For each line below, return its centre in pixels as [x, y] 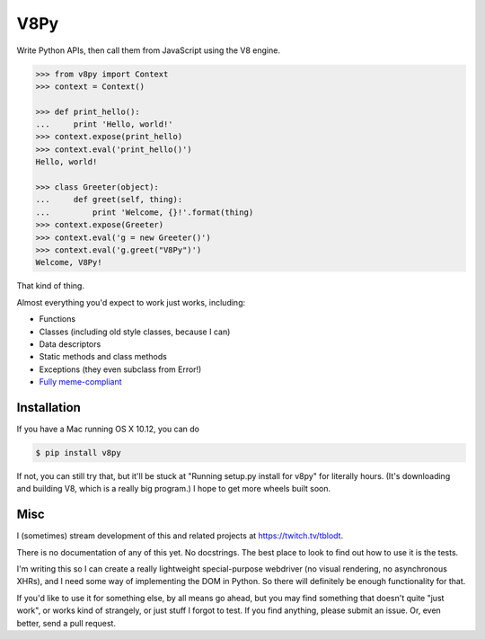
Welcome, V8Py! [69, 262]
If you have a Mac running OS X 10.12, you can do [108, 429]
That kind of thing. [51, 286]
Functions [57, 319]
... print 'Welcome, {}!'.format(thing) [145, 212]
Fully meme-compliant [80, 382]
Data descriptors [70, 344]
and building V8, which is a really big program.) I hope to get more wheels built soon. [174, 489]
